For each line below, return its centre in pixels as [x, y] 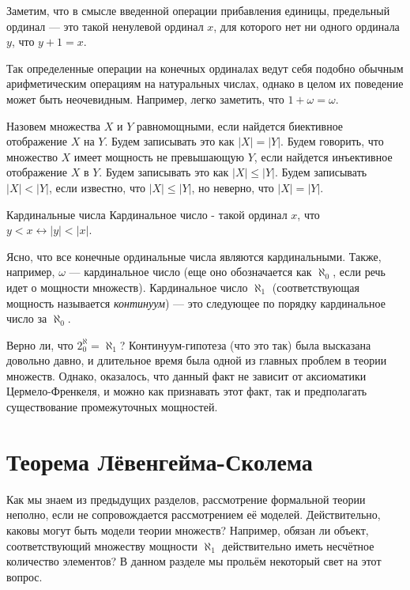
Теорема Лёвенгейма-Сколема [160, 461]
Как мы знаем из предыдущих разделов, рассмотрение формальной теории [186, 499]
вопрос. [24, 576]
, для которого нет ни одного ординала [307, 26]
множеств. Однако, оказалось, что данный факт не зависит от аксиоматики [186, 375]
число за [27, 318]
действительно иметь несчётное [298, 545]
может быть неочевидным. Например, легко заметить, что [145, 98]
